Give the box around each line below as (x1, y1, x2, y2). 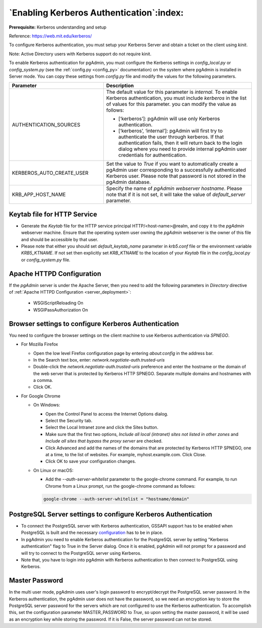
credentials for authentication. (118, 152, 187, 159)
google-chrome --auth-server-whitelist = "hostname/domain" (43, 496, 190, 502)
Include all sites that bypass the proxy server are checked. (45, 438, 163, 444)
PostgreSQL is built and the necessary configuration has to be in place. (21, 529, 164, 536)
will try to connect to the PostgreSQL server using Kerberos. (21, 550, 142, 556)
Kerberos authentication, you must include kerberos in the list (106, 95, 247, 101)
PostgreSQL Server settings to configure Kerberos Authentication (9, 510, 213, 518)
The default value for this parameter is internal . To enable (106, 89, 238, 96)
